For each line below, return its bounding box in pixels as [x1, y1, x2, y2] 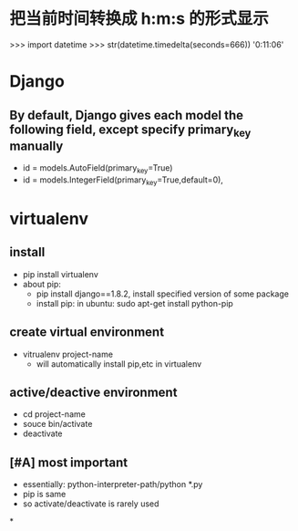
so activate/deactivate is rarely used [22, 498, 159, 509]
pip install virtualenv [22, 268, 98, 279]
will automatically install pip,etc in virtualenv [36, 358, 202, 370]
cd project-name [22, 409, 87, 420]
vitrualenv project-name [22, 349, 114, 359]
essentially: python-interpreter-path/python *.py [22, 479, 203, 490]
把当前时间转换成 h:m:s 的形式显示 [9, 8, 269, 29]
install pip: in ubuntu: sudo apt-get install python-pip [36, 297, 234, 308]
